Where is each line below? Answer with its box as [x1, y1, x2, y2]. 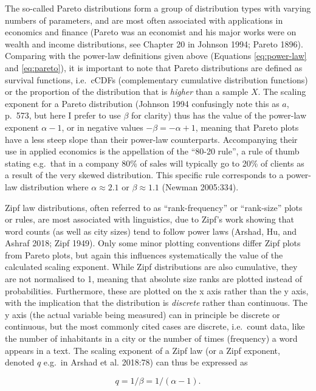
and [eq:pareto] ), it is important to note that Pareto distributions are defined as [5, 61, 303, 74]
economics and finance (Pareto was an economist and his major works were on [5, 26, 297, 38]
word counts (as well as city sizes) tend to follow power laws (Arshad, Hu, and [5, 224, 297, 237]
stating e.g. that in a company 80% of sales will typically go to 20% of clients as [5, 156, 304, 169]
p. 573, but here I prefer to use [5, 109, 121, 122]
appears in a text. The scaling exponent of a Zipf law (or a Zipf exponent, [5, 344, 280, 356]
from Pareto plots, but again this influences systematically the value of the [5, 248, 283, 261]
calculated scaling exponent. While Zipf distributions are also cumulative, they [5, 260, 298, 273]
